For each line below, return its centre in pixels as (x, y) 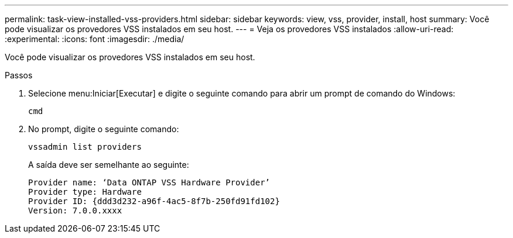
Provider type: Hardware (85, 192)
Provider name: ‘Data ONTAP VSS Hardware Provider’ (149, 182)
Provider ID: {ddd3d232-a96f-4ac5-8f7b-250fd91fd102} (154, 201)
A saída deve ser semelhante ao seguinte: (109, 165)
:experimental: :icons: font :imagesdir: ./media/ (95, 39)
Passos (19, 75)
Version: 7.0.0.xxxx (75, 211)
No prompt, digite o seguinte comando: (104, 129)
